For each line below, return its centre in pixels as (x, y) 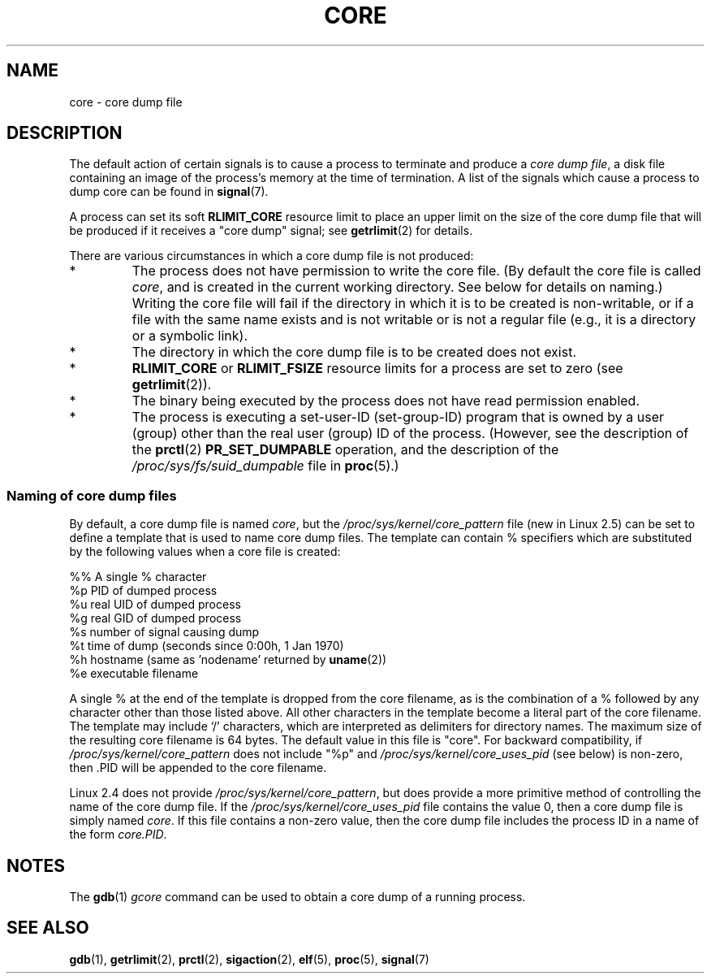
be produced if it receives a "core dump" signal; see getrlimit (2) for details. (271, 231)
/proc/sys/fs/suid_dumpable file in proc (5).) (265, 466)
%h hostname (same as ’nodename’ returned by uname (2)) (228, 660)
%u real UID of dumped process (155, 605)
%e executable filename (134, 674)
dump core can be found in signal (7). (169, 192)
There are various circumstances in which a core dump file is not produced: (271, 256)
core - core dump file (126, 102)
